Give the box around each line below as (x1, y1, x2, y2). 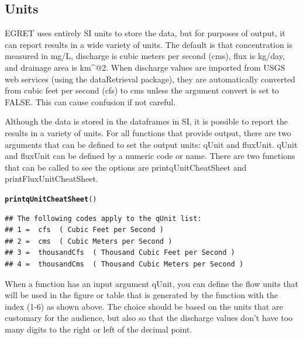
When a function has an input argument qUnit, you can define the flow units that (5, 277, 298, 289)
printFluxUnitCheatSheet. (5, 172, 98, 185)
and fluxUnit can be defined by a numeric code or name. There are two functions (5, 150, 295, 162)
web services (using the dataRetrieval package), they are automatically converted (5, 72, 295, 85)
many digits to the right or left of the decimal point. (5, 323, 192, 335)
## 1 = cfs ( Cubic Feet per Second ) (5, 226, 164, 234)
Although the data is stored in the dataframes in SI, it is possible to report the (5, 115, 288, 127)
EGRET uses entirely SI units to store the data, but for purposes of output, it (5, 27, 285, 39)
